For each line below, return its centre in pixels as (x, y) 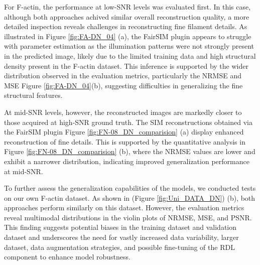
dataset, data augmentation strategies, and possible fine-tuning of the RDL (119, 247)
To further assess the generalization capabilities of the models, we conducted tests (130, 188)
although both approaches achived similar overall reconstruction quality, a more (127, 16)
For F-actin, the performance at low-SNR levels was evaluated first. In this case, (127, 7)
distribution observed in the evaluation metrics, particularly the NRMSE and (123, 76)
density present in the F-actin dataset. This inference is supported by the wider (126, 65)
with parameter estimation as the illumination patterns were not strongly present (129, 46)
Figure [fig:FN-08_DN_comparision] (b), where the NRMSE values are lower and (130, 151)
